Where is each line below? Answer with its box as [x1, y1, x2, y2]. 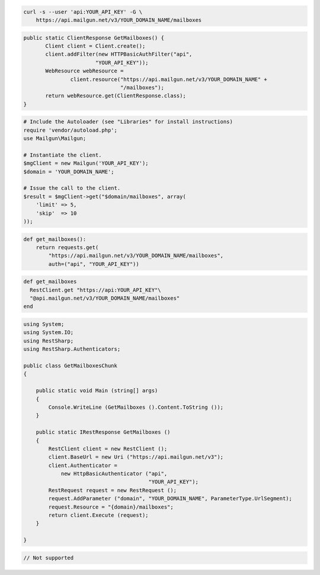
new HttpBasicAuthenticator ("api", [60, 471, 168, 477]
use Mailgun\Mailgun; [23, 135, 87, 142]
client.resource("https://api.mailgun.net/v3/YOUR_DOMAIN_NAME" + [70, 76, 268, 82]
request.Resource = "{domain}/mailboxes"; [48, 503, 174, 510]
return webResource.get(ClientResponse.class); [45, 93, 186, 99]
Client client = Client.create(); [45, 42, 146, 49]
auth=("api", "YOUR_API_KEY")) [48, 261, 139, 267]
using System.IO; [23, 329, 74, 336]
